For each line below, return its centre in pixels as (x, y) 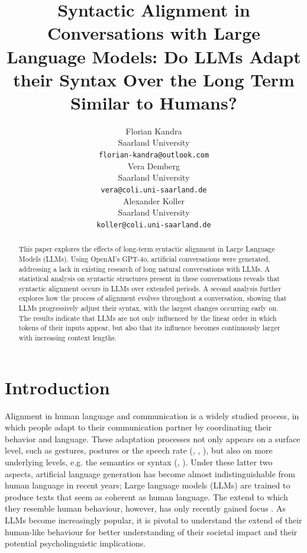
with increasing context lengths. (68, 338)
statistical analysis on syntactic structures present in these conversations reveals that (149, 279)
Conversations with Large (154, 33)
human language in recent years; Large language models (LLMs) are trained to (148, 485)
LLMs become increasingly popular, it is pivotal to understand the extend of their (153, 520)
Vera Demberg (154, 165)
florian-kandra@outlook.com (154, 155)
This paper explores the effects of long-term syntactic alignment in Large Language (147, 249)
